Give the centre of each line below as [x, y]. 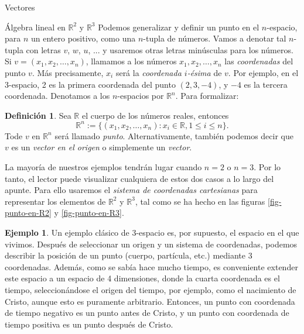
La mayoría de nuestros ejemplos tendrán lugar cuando [103, 167]
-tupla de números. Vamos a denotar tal [215, 38]
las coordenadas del [259, 61]
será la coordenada [148, 72]
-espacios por [141, 96]
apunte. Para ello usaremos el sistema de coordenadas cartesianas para [131, 190]
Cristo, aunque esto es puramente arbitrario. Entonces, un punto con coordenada [150, 301]
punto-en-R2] [28, 213]
